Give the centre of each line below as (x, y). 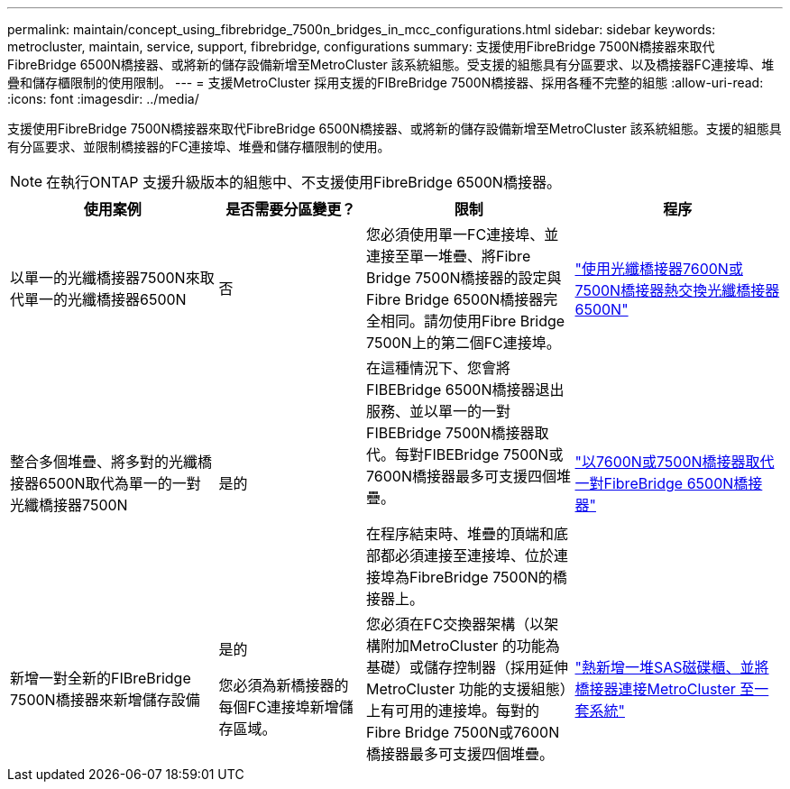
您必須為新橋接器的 (284, 685)
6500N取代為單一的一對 (120, 483)
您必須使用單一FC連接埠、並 (463, 234)
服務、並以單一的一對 (439, 411)
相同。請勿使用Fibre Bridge (473, 321)
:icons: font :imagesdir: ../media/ (103, 99)
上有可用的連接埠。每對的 (453, 711)
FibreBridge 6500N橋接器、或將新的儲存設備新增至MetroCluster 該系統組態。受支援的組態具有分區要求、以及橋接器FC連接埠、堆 (391, 64)
